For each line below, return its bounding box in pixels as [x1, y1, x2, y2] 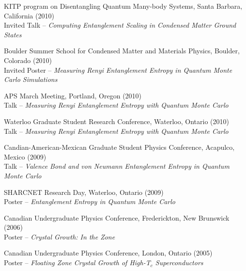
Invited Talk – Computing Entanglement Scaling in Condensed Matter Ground [4, 20, 236, 30]
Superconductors [155, 257, 203, 268]
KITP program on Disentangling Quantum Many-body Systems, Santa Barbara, [4, 1, 243, 11]
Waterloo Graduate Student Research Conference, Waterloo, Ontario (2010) [4, 116, 229, 126]
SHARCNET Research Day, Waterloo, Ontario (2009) [4, 187, 164, 197]
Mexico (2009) [4, 151, 46, 161]
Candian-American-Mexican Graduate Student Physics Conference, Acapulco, [4, 142, 235, 152]
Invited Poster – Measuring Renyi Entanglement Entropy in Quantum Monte [4, 64, 232, 75]
